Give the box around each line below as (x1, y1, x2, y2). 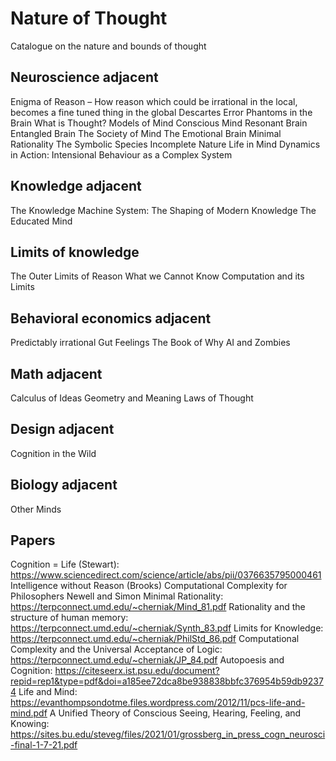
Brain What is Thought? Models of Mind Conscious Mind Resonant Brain (10, 117, 308, 129)
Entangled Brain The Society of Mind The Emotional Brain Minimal (10, 127, 282, 139)
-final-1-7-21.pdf (10, 739, 78, 751)
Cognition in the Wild (10, 447, 97, 459)
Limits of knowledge (10, 243, 140, 261)
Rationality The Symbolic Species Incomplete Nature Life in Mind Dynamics (10, 138, 321, 150)
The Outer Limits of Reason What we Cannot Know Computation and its (10, 270, 305, 282)
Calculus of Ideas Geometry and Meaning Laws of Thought (10, 392, 254, 404)
